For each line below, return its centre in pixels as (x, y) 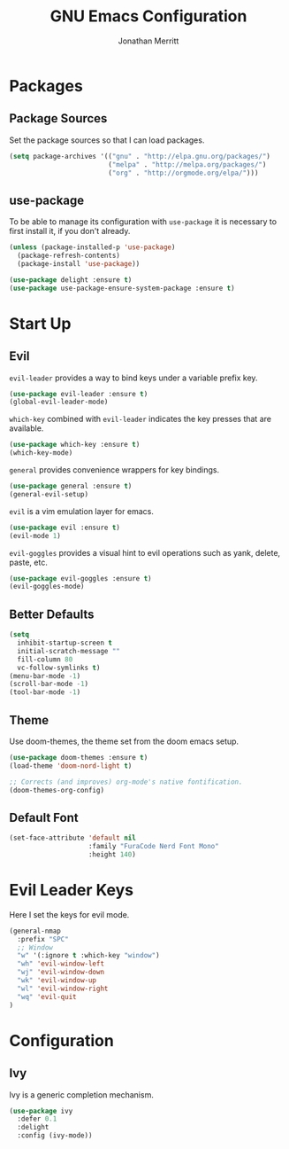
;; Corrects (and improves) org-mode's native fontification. (126, 782)
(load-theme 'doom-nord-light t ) (71, 766)
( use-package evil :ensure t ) (65, 528)
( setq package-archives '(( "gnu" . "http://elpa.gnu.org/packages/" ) (140, 156)
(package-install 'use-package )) (79, 263)
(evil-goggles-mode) (47, 587)
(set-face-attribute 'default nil (73, 838)
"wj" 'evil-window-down (61, 973)
